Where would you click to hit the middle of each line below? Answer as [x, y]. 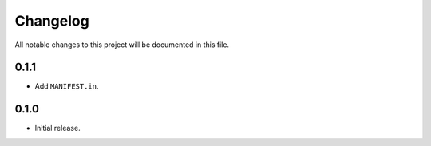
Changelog [52, 21]
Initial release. [57, 128]
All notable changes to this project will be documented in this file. [122, 45]
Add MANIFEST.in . [67, 86]
